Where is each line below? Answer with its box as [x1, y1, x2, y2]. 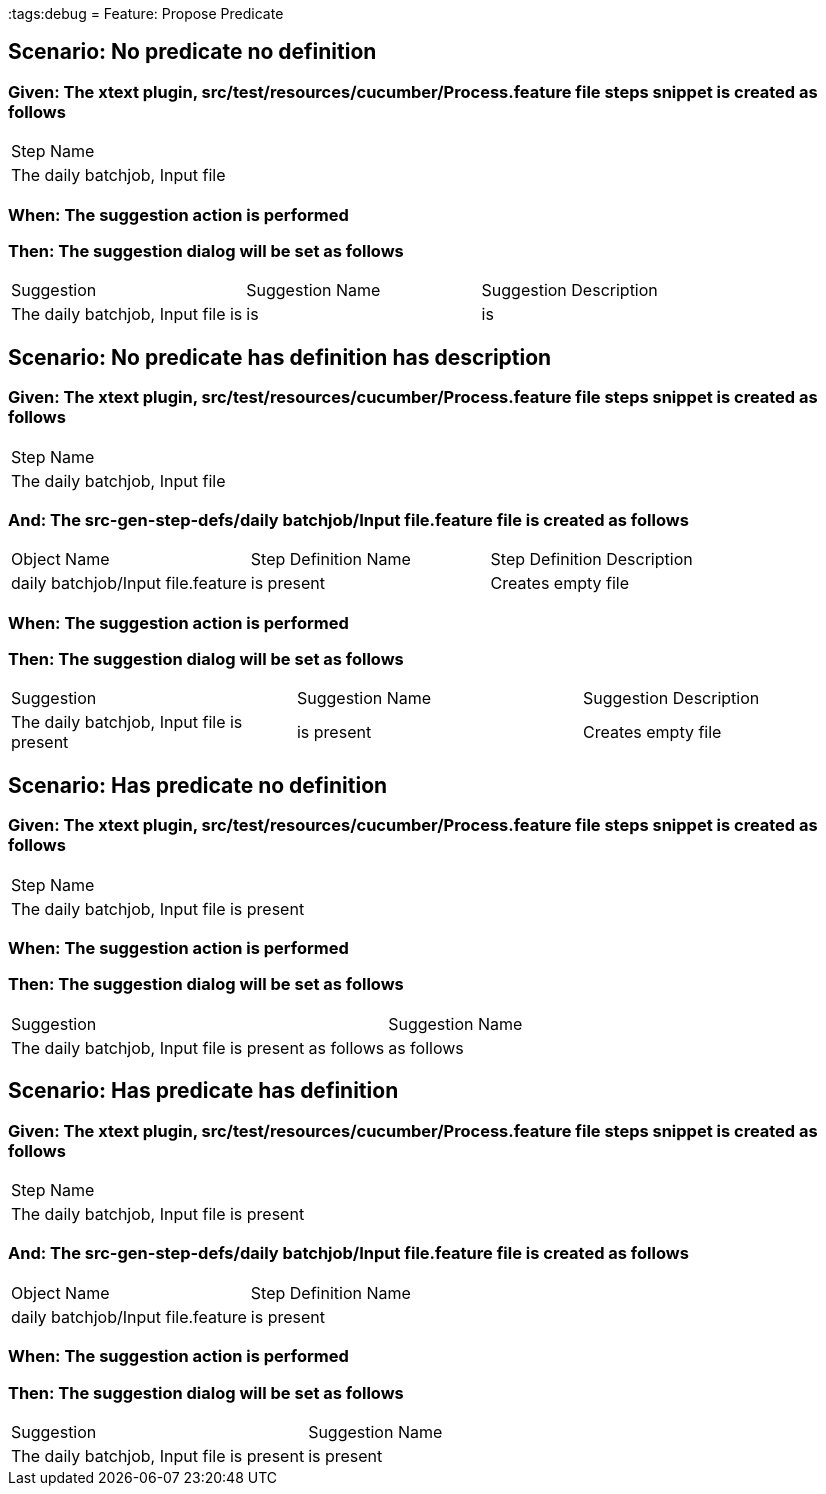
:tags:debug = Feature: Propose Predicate [8, 5, 284, 22]
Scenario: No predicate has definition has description [8, 344, 552, 370]
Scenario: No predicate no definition [8, 39, 377, 65]
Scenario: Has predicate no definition [8, 772, 388, 798]
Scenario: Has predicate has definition [8, 1078, 399, 1104]
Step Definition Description [490, 549, 693, 570]
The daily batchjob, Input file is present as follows [11, 1037, 385, 1058]
